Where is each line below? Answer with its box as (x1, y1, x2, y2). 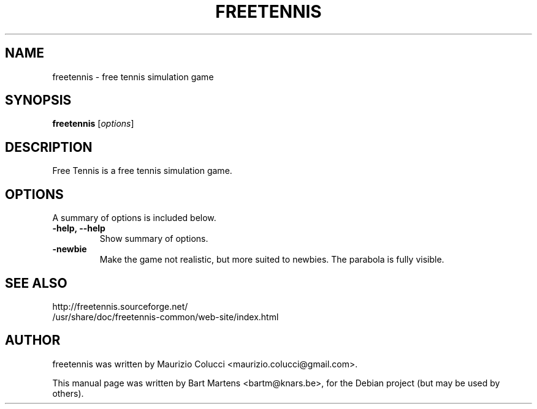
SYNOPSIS (5, 92, 72, 108)
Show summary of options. (99, 233, 208, 244)
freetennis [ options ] (52, 118, 134, 129)
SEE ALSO (5, 275, 67, 291)
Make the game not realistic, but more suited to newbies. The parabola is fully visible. (99, 254, 444, 265)
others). (52, 388, 84, 399)
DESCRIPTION (5, 139, 93, 155)
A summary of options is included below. (52, 212, 216, 223)
